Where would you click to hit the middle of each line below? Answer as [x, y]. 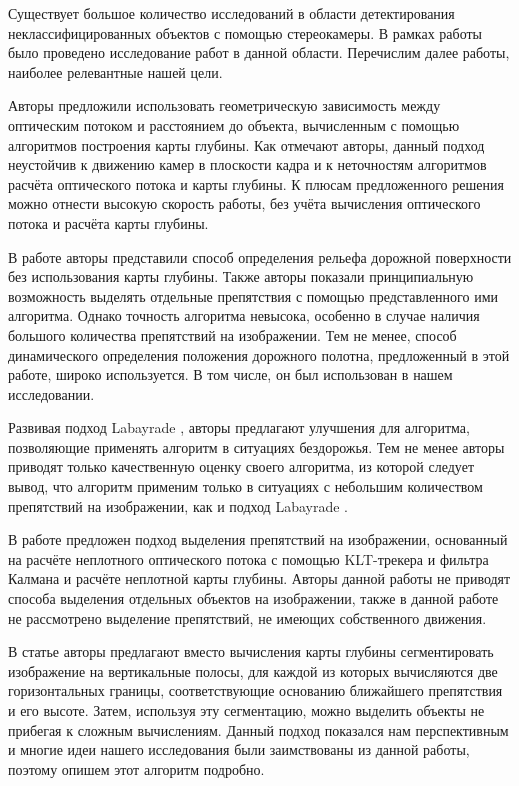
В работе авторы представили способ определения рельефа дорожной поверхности [260, 256]
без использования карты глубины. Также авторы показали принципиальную [241, 276]
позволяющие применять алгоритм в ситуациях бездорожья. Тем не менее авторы [256, 446]
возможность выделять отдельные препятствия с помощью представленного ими [253, 295]
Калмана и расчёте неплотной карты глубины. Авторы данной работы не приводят [259, 578]
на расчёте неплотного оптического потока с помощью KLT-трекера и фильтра [248, 558]
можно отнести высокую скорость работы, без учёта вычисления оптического [244, 203]
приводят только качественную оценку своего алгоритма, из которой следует [241, 466]
